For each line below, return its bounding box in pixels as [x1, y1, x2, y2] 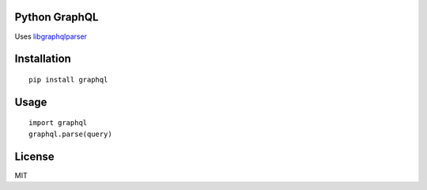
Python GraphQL [14, 10, 99, 24]
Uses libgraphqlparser [14, 32, 87, 41]
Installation [14, 52, 71, 66]
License [14, 150, 55, 163]
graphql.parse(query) [28, 129, 112, 139]
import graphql [28, 119, 88, 127]
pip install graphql [28, 75, 108, 84]
